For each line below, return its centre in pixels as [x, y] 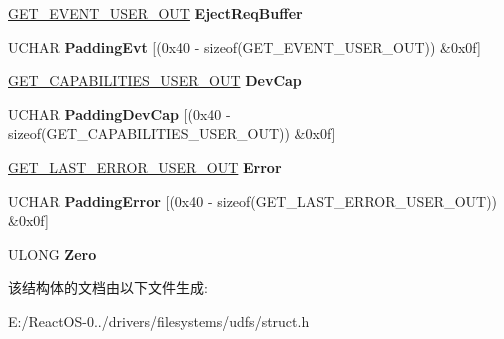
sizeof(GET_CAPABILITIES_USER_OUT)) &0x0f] [172, 133]
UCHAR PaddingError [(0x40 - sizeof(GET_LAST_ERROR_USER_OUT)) [253, 200]
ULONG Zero [52, 253]
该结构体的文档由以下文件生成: [108, 287]
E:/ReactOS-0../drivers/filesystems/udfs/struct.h [159, 320]
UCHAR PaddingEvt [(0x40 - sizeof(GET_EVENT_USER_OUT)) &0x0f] [244, 46]
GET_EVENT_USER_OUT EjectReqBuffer [155, 13]
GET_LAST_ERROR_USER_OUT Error [145, 166]
